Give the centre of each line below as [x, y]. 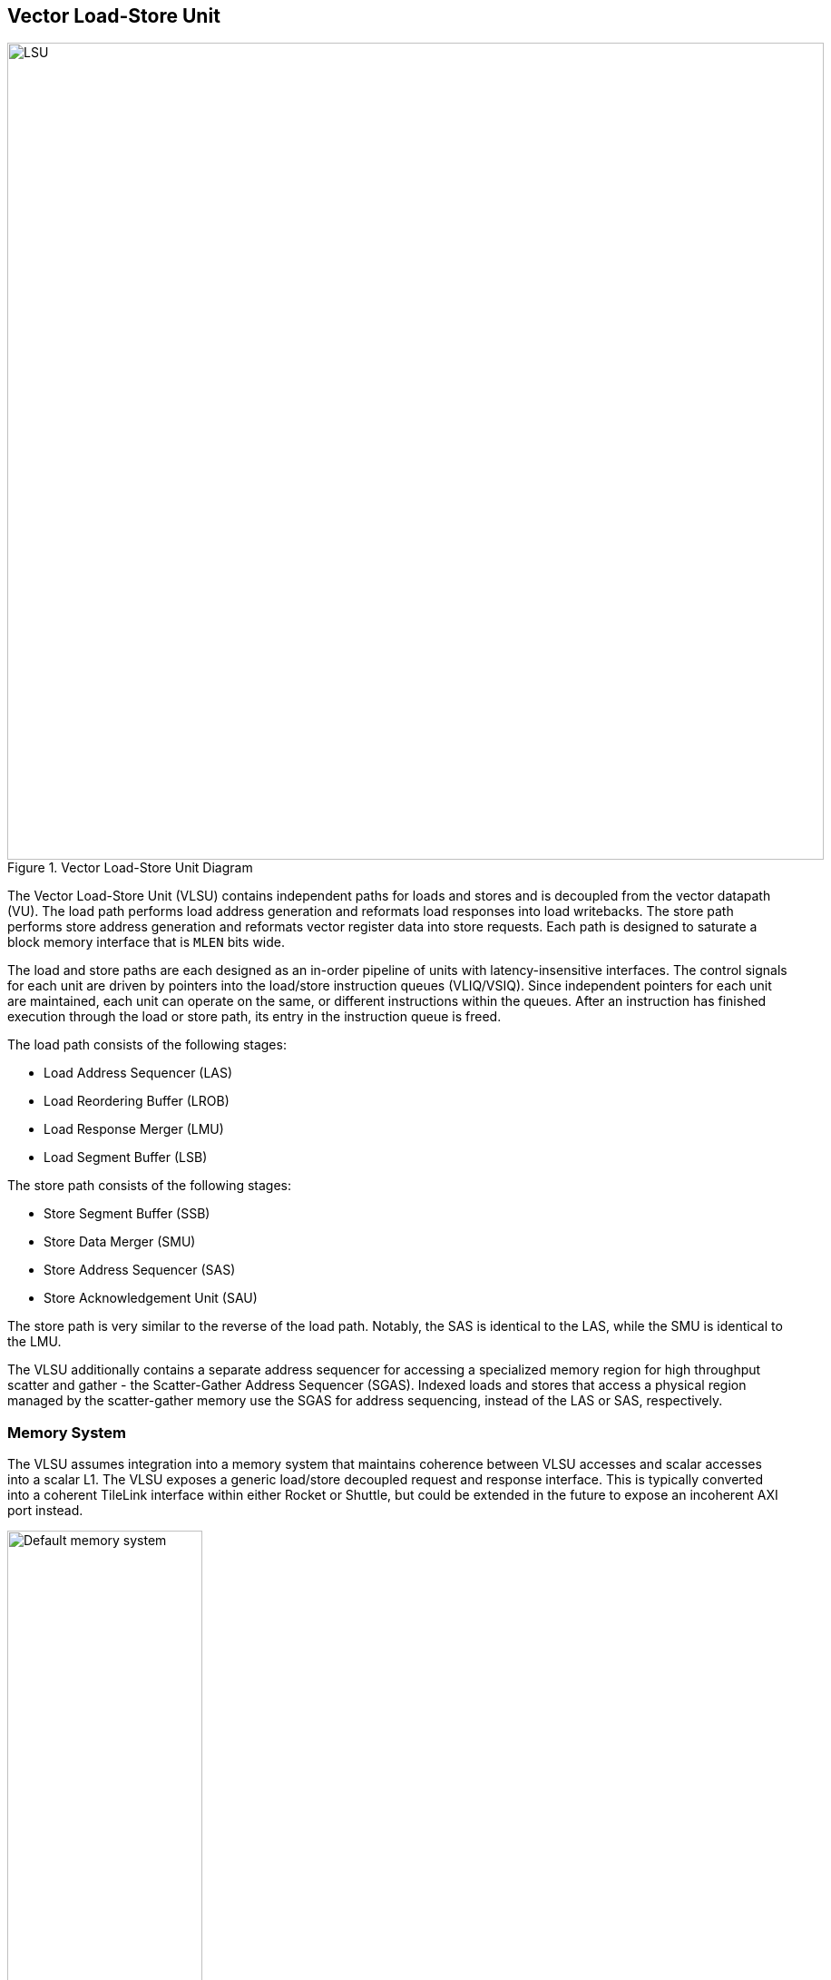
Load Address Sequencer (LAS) [138, 1073]
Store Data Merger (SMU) [120, 1242]
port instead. [45, 1511]
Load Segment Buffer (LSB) [126, 1157]
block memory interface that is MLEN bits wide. [147, 942]
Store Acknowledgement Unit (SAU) [151, 1298]
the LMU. [34, 1342]
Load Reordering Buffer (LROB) [137, 1101]
